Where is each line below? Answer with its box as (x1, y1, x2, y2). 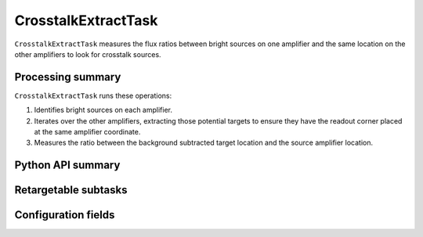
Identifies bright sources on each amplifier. (34, 106, 172, 115)
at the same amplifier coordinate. (34, 127, 141, 137)
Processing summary (14, 70, 121, 84)
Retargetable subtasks (14, 184, 128, 197)
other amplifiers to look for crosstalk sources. (14, 49, 161, 59)
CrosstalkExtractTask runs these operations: (14, 91, 172, 100)
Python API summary (14, 159, 121, 172)
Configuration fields (14, 208, 115, 222)
